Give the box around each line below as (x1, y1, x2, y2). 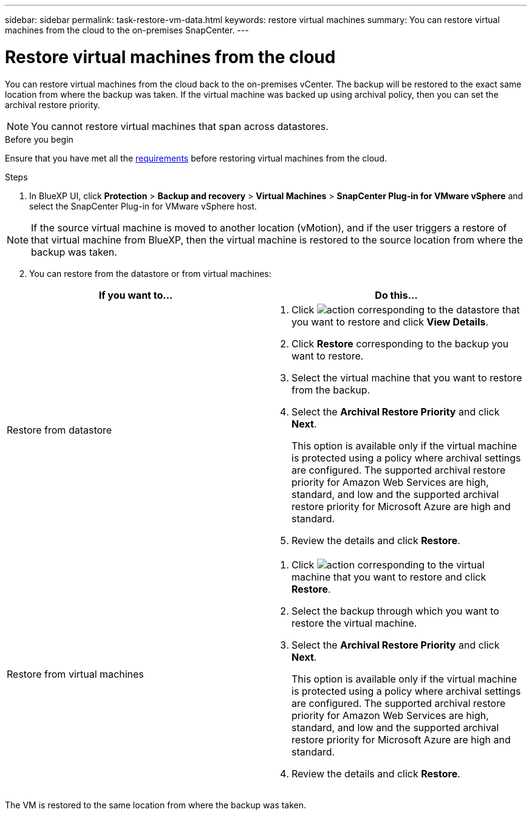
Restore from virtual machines (7, 667, 144, 680)
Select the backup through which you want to (292, 604, 499, 617)
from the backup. (292, 383, 370, 396)
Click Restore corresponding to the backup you (292, 337, 509, 350)
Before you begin (5, 134, 73, 145)
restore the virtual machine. (292, 616, 417, 629)
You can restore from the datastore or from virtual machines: (29, 268, 271, 279)
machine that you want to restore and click (292, 570, 486, 583)
